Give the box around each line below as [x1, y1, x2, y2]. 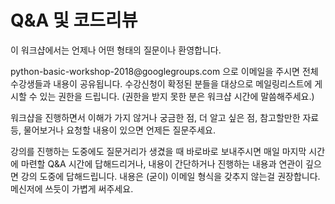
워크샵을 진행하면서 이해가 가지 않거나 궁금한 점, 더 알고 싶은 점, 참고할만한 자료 [10, 111, 320, 123]
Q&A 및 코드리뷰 [10, 9, 138, 32]
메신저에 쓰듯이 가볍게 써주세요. [10, 182, 134, 195]
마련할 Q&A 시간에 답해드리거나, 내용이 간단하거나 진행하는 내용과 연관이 [20, 157, 304, 170]
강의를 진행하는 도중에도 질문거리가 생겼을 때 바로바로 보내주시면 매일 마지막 [10, 145, 307, 157]
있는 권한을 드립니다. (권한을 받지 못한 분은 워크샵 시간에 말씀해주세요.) [39, 90, 315, 102]
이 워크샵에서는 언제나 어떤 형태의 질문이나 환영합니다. [10, 44, 222, 56]
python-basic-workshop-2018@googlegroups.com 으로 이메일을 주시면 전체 [10, 65, 319, 77]
